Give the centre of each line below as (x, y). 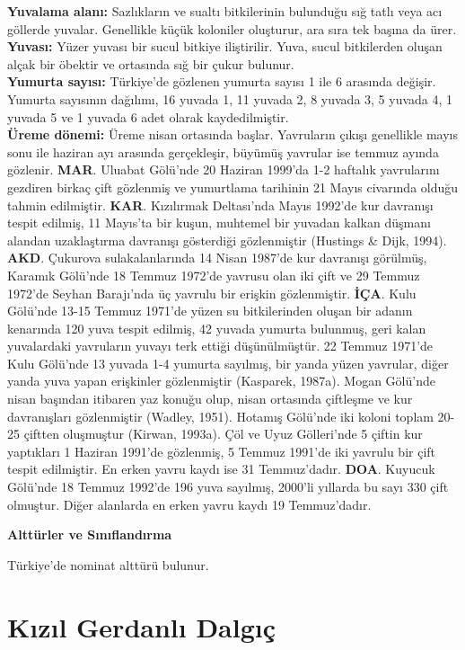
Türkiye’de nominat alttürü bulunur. (108, 564)
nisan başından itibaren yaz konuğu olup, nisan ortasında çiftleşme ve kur (210, 399)
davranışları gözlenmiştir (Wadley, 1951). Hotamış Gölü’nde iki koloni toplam (220, 416)
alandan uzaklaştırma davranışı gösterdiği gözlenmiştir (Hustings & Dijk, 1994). (227, 240)
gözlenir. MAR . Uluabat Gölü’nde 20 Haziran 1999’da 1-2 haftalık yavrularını (224, 169)
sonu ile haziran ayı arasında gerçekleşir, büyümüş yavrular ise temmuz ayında (223, 151)
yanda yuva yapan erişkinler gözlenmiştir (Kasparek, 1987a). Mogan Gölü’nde (221, 381)
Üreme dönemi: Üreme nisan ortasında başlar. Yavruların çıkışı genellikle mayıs (232, 134)
